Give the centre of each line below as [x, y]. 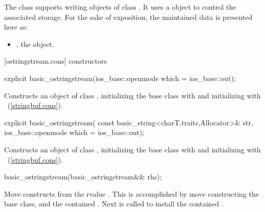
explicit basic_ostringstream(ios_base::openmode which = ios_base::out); [120, 78]
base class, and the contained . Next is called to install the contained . [114, 204]
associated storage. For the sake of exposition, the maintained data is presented [128, 17]
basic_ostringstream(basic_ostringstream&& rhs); [83, 177]
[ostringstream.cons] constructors [56, 61]
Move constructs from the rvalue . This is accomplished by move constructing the [131, 193]
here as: [16, 27]
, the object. [35, 44]
